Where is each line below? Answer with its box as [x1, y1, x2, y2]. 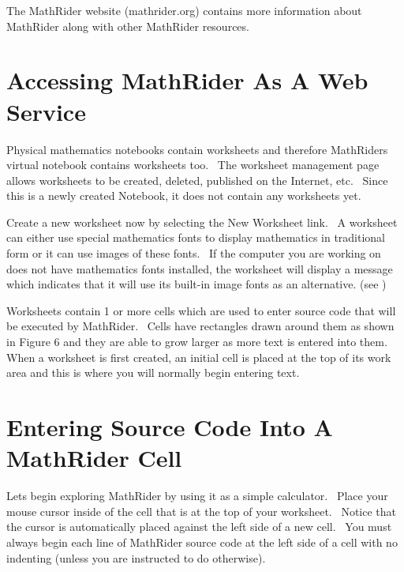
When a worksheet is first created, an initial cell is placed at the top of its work [6, 348, 391, 365]
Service [6, 95, 86, 127]
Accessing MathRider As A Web [6, 64, 368, 96]
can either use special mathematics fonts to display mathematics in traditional [6, 229, 386, 246]
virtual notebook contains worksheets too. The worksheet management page [6, 156, 380, 173]
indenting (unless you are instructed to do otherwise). [6, 549, 266, 566]
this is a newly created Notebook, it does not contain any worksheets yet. [6, 187, 361, 204]
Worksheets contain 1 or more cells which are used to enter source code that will [6, 302, 396, 318]
